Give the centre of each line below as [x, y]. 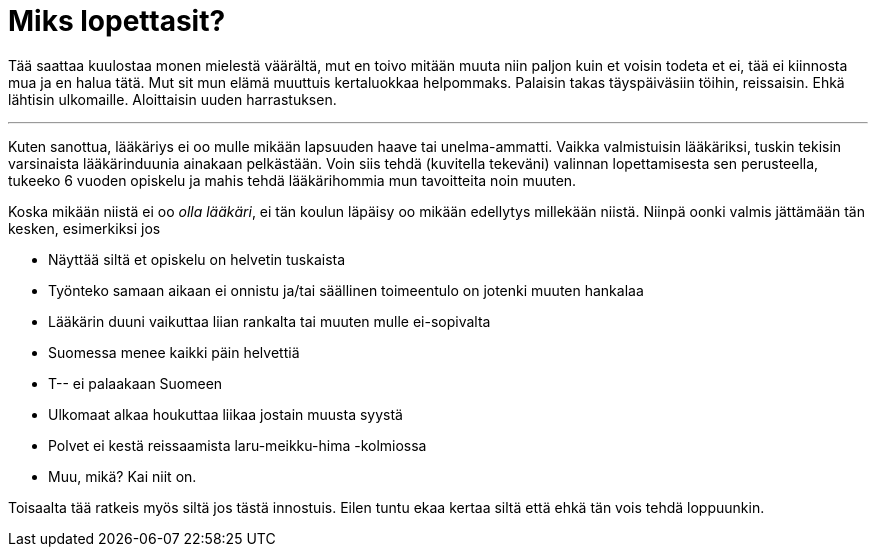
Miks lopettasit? [117, 21]
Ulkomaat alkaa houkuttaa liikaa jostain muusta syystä [225, 414]
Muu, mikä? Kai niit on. [122, 476]
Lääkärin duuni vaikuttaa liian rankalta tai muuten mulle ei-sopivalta [269, 321]
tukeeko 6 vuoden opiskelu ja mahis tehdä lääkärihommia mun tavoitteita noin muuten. [292, 180]
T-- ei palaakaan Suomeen [135, 383]
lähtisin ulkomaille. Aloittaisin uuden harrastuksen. [172, 99]
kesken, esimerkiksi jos [84, 228]
